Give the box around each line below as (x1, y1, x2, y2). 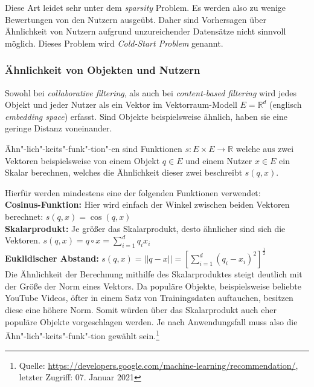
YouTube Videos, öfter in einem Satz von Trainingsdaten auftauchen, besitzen (5, 291, 293, 304)
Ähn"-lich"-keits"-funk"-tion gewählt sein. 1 (5, 328, 160, 342)
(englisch (269, 98, 302, 111)
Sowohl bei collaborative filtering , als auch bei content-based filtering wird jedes (5, 86, 296, 99)
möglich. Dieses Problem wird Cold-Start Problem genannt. (5, 36, 223, 49)
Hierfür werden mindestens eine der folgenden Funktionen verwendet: (5, 186, 261, 199)
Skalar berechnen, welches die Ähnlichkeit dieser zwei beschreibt (5, 166, 243, 179)
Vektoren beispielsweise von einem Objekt (5, 154, 160, 167)
